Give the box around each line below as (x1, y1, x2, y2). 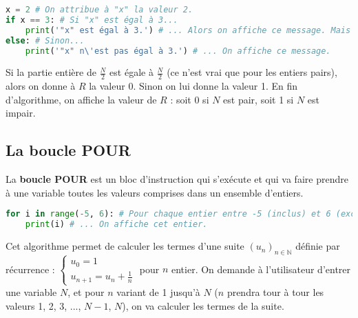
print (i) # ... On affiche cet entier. (25, 219, 208, 230)
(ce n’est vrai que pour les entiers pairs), (167, 65, 337, 79)
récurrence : (6, 261, 55, 276)
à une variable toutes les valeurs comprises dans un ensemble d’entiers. (6, 185, 304, 199)
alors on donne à (6, 79, 76, 93)
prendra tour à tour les (227, 284, 324, 299)
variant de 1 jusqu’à (116, 284, 200, 299)
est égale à (109, 65, 154, 79)
